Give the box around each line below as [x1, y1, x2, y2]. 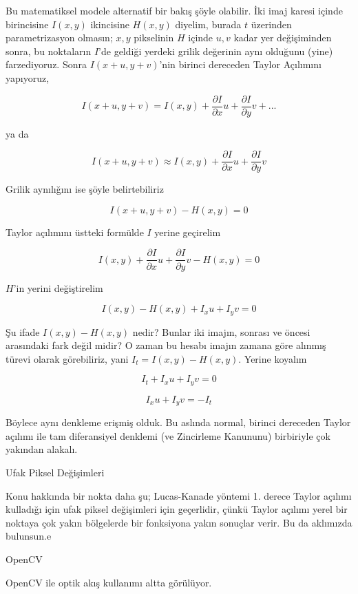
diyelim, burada [175, 17, 242, 31]
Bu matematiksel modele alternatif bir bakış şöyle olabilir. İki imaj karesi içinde [6, 3, 343, 17]
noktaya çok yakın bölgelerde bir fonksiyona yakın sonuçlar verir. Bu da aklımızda [6, 515, 352, 529]
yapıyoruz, [6, 70, 50, 85]
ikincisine [90, 17, 129, 31]
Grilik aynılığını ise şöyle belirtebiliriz [6, 182, 164, 196]
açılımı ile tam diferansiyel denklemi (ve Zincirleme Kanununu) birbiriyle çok [6, 428, 330, 443]
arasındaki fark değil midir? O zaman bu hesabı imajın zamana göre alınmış [6, 338, 326, 352]
